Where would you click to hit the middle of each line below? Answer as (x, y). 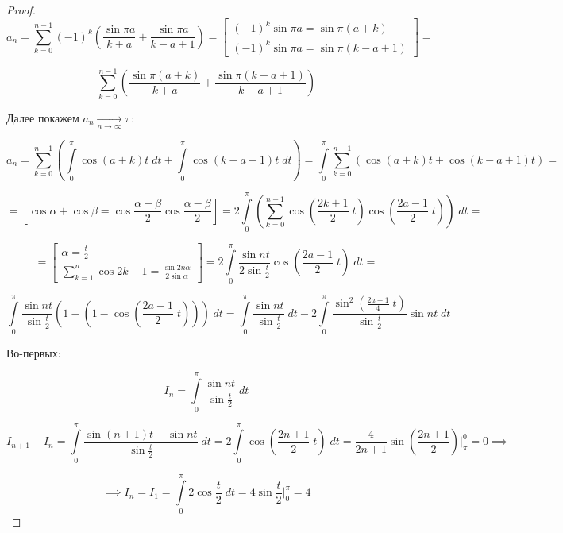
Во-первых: (34, 352)
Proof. (21, 10)
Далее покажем (43, 117)
